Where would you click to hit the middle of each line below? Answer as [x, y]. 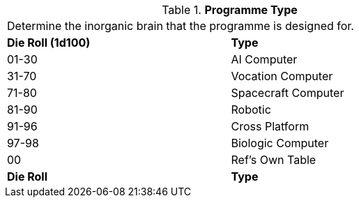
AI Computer [264, 59]
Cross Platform [270, 126]
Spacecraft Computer [288, 93]
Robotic [251, 110]
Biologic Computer [280, 143]
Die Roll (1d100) [49, 43]
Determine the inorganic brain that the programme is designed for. [181, 26]
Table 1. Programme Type [230, 10]
